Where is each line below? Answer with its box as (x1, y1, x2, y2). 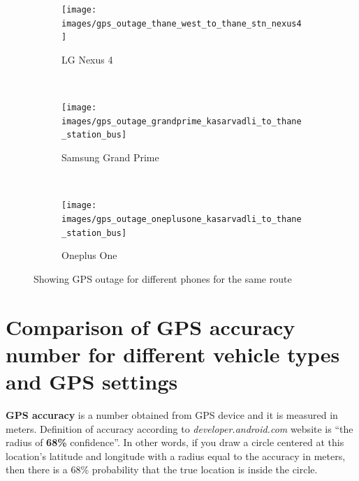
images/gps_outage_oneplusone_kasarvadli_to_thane (61, 214, 302, 224)
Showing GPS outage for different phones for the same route (34, 271, 292, 286)
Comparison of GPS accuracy (6, 312, 295, 341)
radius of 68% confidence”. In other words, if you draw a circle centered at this (6, 435, 344, 450)
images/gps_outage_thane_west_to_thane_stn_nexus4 (61, 18, 302, 29)
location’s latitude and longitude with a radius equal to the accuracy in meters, (6, 448, 346, 463)
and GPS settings (6, 367, 178, 396)
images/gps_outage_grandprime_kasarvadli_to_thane (61, 116, 302, 126)
